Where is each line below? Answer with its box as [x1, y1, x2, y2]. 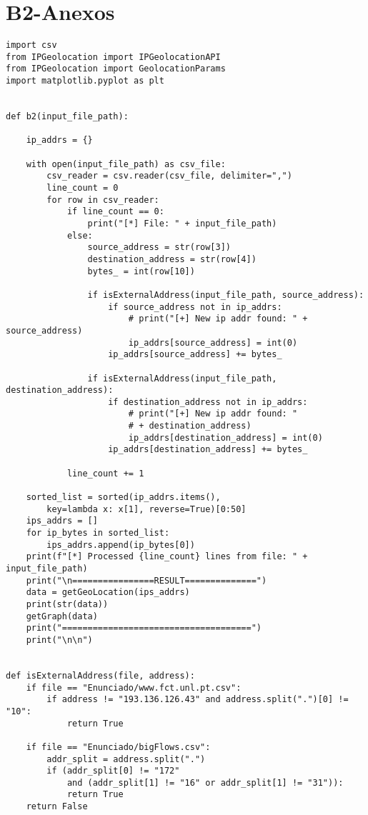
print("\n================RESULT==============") [26, 575, 267, 586]
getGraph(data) [26, 611, 98, 621]
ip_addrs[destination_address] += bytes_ [108, 444, 308, 455]
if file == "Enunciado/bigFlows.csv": [26, 741, 211, 752]
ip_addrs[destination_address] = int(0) [128, 432, 323, 443]
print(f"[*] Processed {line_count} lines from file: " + [26, 551, 308, 562]
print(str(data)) [26, 599, 109, 609]
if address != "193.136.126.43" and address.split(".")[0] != [46, 694, 349, 705]
